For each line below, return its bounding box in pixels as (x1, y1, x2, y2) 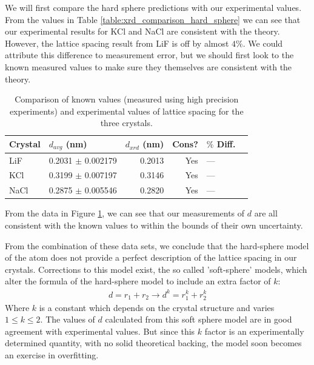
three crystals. (100, 116, 153, 129)
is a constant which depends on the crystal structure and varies (39, 301, 275, 313)
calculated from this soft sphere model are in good (105, 313, 292, 326)
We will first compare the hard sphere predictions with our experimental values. (5, 1, 302, 13)
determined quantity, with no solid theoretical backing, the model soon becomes (5, 337, 302, 349)
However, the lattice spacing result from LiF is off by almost (5, 36, 229, 49)
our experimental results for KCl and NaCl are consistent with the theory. (5, 25, 280, 38)
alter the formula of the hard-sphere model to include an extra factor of (5, 275, 271, 287)
